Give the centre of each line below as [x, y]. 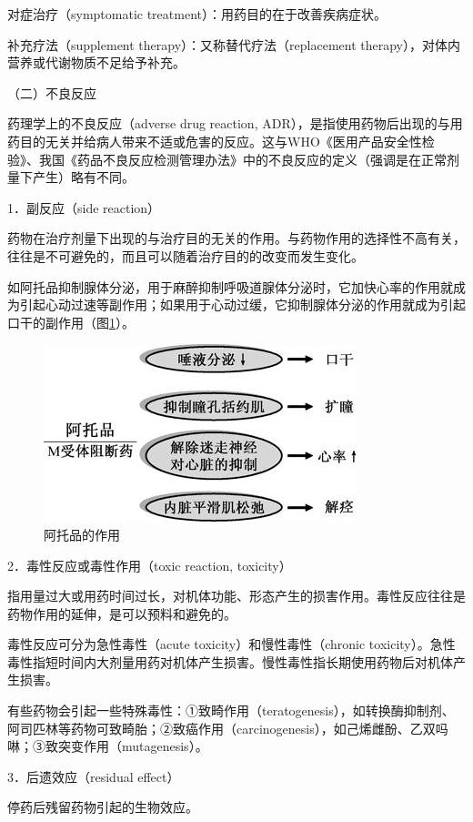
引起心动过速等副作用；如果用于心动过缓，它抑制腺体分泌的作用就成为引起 [242, 304]
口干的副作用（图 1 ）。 [71, 322]
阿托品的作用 [82, 534]
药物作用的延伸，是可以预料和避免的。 [122, 613]
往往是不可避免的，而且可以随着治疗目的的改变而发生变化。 [186, 255]
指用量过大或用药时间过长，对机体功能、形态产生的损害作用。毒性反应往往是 [236, 596]
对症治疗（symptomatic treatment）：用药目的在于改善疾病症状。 [197, 14]
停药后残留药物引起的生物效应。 [103, 807]
